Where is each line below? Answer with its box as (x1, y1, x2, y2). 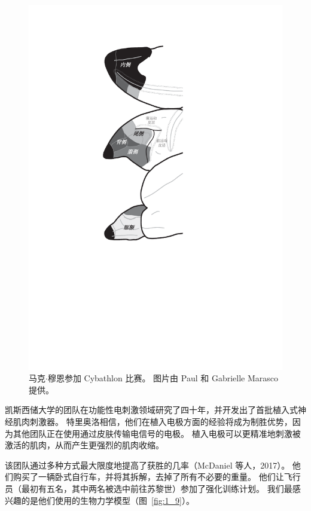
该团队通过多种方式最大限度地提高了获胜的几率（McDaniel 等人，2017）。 (5, 458, 290, 471)
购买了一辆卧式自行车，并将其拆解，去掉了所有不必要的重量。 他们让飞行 (13, 470, 301, 483)
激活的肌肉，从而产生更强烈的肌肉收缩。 (5, 439, 164, 451)
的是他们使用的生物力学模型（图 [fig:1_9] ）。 (21, 494, 194, 506)
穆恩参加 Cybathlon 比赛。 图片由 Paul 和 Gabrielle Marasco (47, 372, 278, 384)
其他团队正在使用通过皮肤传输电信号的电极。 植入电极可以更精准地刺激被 (13, 427, 301, 439)
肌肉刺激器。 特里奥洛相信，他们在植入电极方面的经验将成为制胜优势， (13, 415, 292, 428)
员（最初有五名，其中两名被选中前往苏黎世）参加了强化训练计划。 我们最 (5, 482, 292, 494)
